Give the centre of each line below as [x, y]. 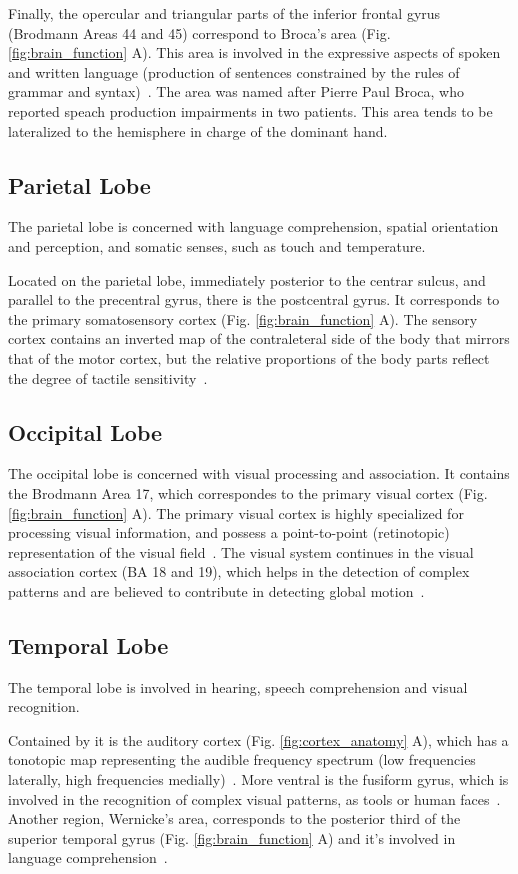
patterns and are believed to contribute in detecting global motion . [216, 590]
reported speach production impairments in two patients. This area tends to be [250, 110]
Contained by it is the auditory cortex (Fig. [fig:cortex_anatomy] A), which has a [258, 739]
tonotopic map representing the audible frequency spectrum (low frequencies [242, 759]
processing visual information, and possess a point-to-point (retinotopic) [229, 532]
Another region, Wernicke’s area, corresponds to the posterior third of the [234, 818]
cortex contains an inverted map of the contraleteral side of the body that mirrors [259, 338]
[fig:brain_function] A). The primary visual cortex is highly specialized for [236, 512]
